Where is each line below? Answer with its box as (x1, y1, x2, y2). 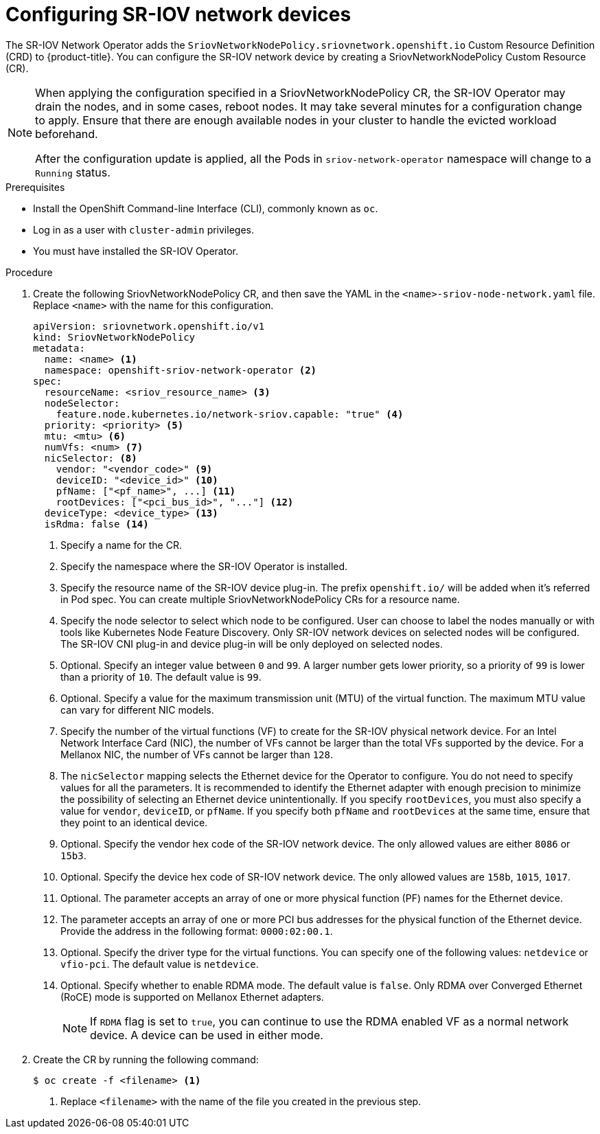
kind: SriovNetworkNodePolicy (33, 331, 196, 343)
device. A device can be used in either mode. (90, 1028, 323, 1042)
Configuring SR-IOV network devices (5, 3, 351, 26)
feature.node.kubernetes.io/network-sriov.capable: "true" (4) (56, 408, 404, 420)
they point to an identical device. (60, 816, 208, 828)
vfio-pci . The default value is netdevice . (60, 957, 259, 970)
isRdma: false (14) (44, 518, 149, 530)
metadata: (33, 342, 85, 354)
